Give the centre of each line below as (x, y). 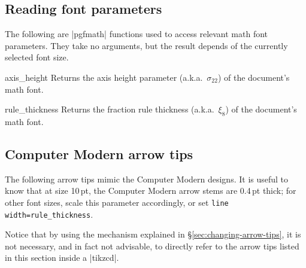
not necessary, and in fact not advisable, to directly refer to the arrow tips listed (152, 246)
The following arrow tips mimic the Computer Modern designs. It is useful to (147, 179)
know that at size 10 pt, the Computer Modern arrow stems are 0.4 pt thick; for (151, 191)
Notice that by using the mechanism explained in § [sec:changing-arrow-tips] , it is (153, 234)
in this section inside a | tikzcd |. (62, 258)
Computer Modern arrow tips (99, 153)
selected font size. (37, 57)
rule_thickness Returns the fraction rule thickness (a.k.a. (110, 109)
